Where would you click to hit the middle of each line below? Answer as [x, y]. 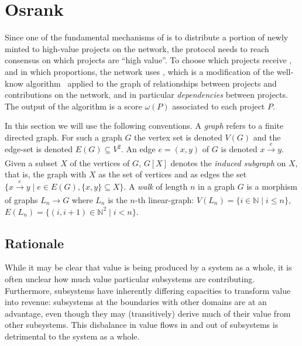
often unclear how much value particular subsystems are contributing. [130, 279]
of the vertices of [100, 162]
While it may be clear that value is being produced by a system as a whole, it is [148, 267]
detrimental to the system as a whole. [72, 336]
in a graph [217, 186]
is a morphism [272, 186]
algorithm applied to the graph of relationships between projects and [151, 83]
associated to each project [219, 106]
